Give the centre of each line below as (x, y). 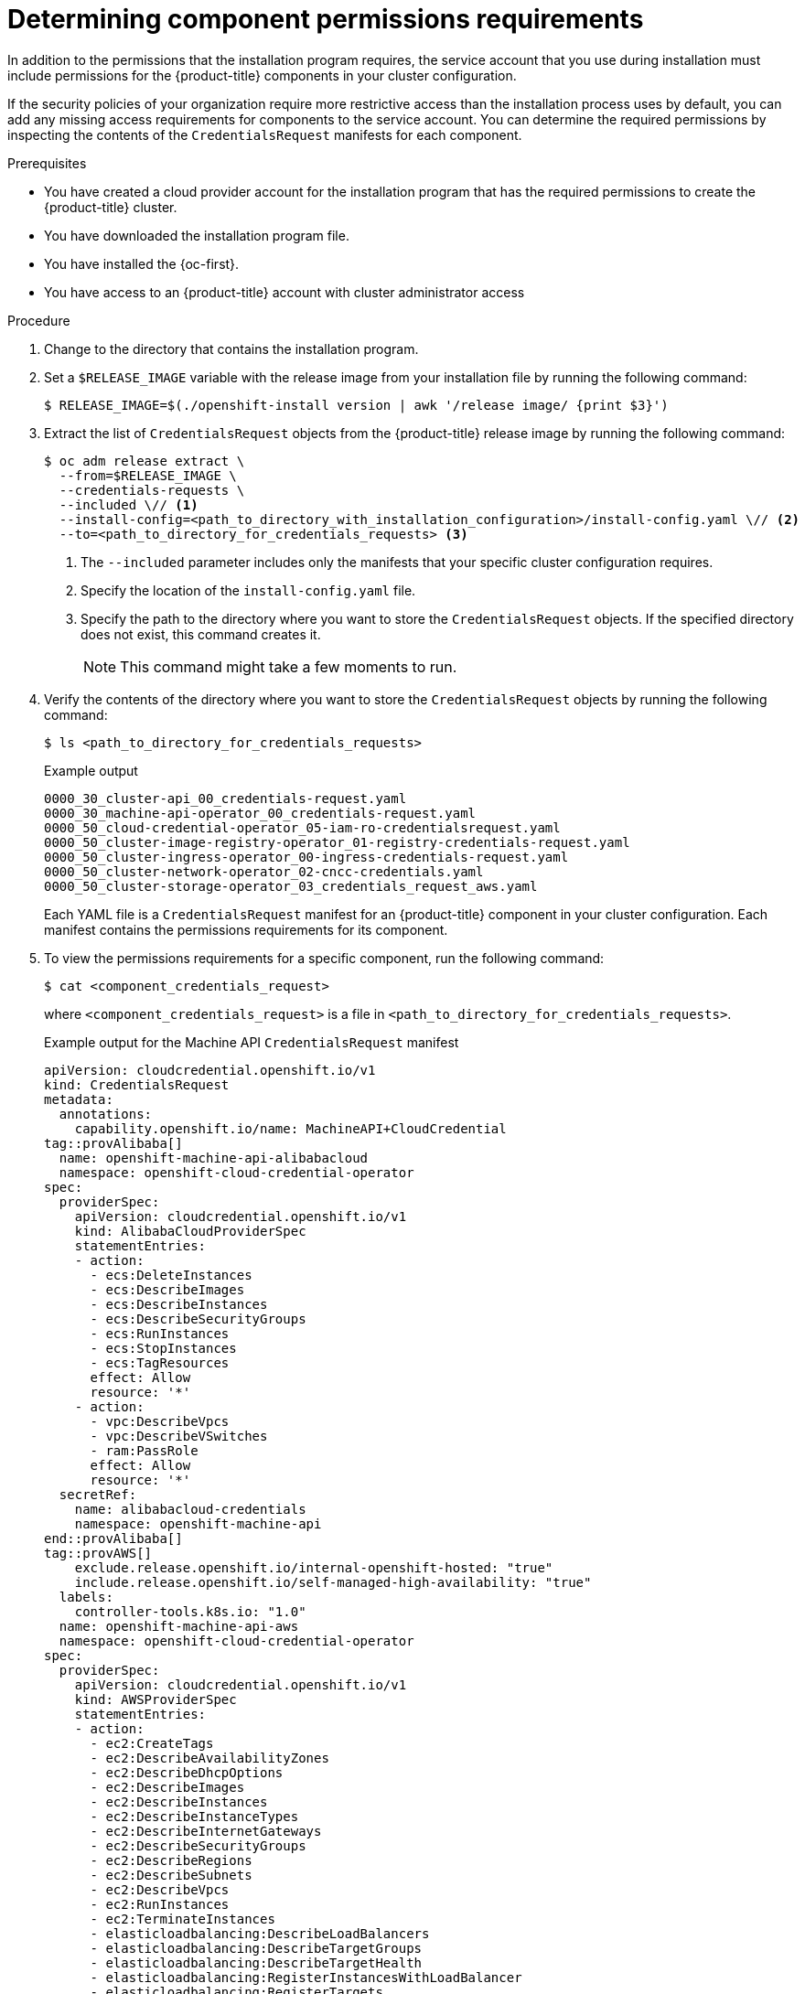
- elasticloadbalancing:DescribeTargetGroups (256, 1948)
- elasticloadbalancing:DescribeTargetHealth (256, 1962)
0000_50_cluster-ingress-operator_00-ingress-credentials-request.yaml (306, 857)
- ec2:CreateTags (152, 1743)
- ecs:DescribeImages (167, 1289)
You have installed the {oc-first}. (142, 263)
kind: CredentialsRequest (137, 1084)
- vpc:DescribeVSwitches (179, 1436)
